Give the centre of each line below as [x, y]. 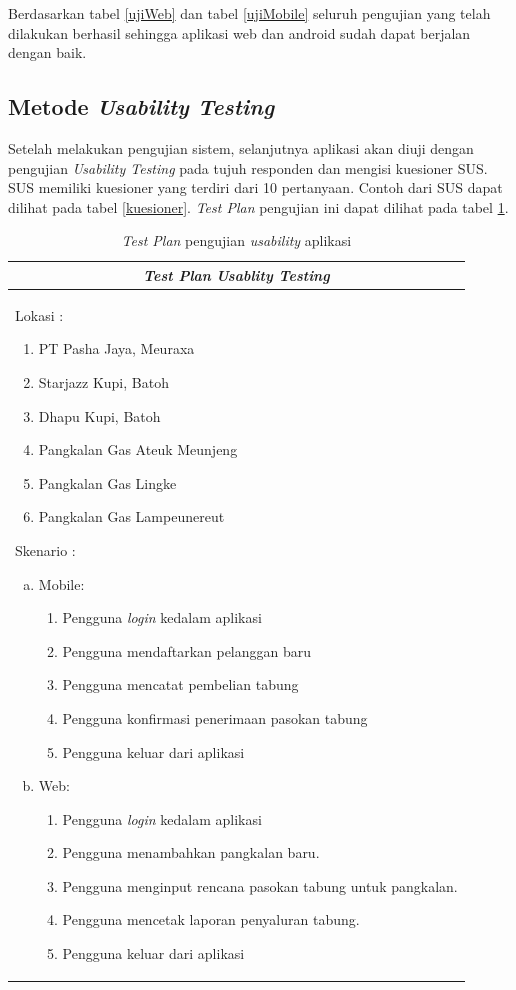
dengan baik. [47, 52]
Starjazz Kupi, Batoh [103, 381]
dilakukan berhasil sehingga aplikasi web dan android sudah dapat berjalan [239, 32]
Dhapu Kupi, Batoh [99, 415]
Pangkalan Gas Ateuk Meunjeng [138, 449]
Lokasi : [39, 314]
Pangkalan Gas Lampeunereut [131, 516]
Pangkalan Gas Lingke [107, 482]
